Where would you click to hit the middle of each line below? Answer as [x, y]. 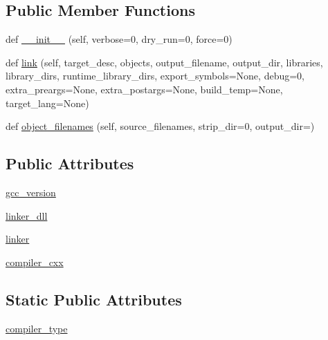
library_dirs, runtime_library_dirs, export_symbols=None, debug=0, [155, 76]
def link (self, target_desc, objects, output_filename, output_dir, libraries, [164, 62]
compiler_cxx [35, 262]
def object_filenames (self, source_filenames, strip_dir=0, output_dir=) [160, 126]
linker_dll [27, 215]
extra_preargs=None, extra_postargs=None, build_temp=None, [144, 89]
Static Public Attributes [94, 299]
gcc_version [31, 192]
